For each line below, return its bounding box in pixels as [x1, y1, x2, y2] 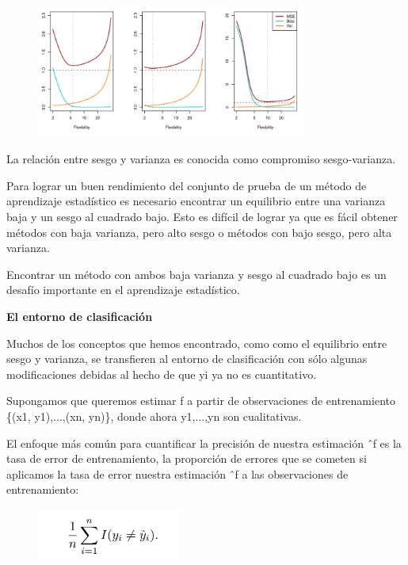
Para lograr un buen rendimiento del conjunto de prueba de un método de [6, 177, 367, 193]
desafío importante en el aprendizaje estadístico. [6, 281, 240, 298]
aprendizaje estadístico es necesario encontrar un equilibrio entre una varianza [6, 193, 386, 209]
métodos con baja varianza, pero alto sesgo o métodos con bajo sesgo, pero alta [6, 223, 392, 240]
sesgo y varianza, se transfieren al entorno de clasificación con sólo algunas [6, 350, 368, 367]
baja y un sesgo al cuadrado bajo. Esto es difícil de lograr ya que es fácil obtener [6, 208, 398, 225]
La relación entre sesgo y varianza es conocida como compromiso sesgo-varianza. [6, 151, 396, 167]
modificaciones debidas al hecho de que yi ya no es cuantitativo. [6, 365, 317, 382]
